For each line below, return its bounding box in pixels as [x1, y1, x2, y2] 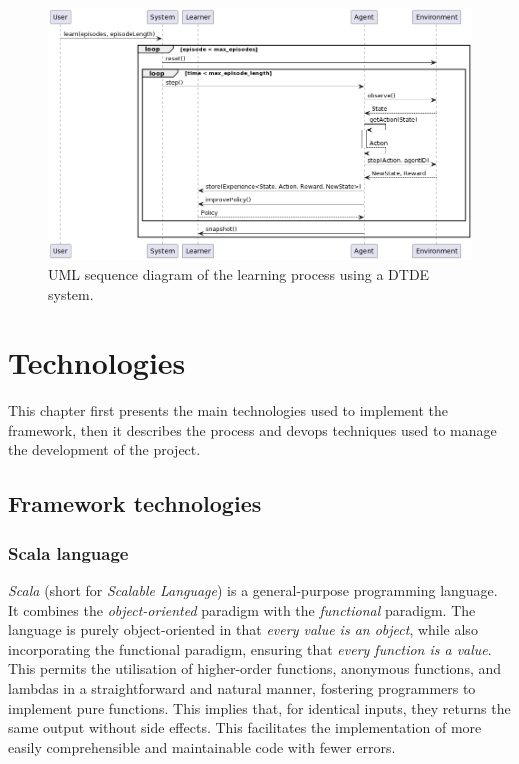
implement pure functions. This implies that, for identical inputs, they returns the [8, 697, 511, 718]
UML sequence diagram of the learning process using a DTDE [48, 263, 430, 284]
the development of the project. [8, 439, 201, 460]
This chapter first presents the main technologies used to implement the [8, 400, 448, 421]
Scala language [8, 540, 129, 565]
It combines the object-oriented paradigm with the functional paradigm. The [8, 599, 476, 620]
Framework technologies [8, 488, 262, 519]
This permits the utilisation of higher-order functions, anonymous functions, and [8, 658, 502, 679]
